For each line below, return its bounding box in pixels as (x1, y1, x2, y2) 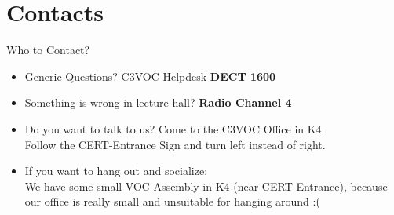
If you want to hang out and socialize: (24, 162, 208, 179)
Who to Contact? (6, 42, 90, 58)
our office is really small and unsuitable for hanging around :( (24, 193, 320, 210)
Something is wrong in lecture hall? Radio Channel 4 (24, 94, 292, 111)
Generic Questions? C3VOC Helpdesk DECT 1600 (24, 67, 276, 84)
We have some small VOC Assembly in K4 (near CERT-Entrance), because (24, 177, 388, 194)
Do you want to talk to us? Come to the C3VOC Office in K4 (24, 120, 322, 137)
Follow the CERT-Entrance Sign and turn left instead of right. (24, 136, 326, 152)
